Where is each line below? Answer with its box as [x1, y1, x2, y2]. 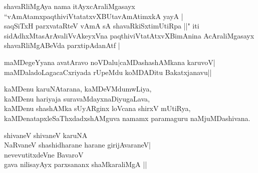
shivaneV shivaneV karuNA [4, 129, 88, 140]
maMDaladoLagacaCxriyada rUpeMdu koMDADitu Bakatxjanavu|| [4, 66, 212, 77]
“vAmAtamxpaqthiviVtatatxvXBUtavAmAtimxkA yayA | [4, 10, 183, 21]
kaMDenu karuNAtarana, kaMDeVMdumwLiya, [4, 83, 152, 94]
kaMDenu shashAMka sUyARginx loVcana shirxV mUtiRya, [4, 103, 191, 113]
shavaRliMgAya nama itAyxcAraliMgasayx [4, 1, 135, 11]
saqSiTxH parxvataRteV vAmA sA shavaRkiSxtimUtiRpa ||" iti [4, 20, 199, 31]
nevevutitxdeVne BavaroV [4, 149, 84, 159]
